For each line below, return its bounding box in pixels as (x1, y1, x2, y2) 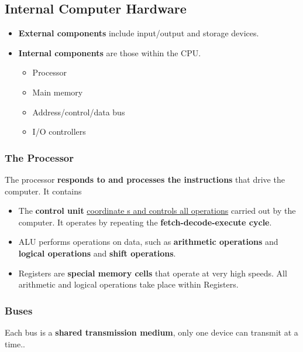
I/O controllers (32, 125, 86, 138)
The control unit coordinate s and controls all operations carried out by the (18, 204, 296, 217)
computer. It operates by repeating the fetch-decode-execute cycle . (18, 216, 272, 228)
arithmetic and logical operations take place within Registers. (18, 278, 239, 291)
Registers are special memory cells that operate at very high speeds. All (18, 266, 287, 279)
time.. (5, 337, 25, 350)
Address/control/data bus (32, 105, 125, 118)
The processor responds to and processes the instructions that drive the (5, 173, 285, 185)
